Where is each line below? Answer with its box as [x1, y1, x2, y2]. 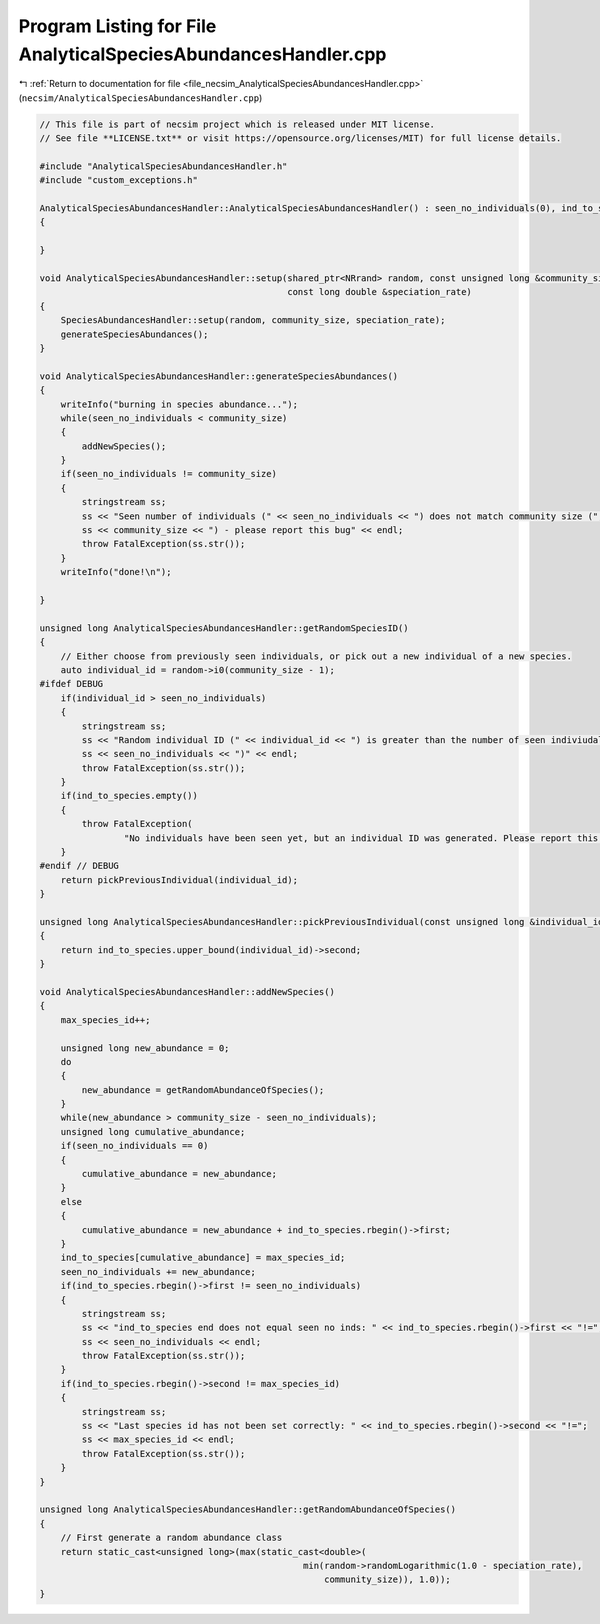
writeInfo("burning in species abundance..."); [60, 398, 299, 410]
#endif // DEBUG [39, 860, 120, 872]
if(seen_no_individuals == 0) [60, 1140, 209, 1152]
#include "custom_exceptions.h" [39, 175, 199, 186]
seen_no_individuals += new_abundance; [60, 1266, 257, 1277]
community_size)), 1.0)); [323, 1574, 452, 1585]
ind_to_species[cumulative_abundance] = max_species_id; [60, 1252, 346, 1264]
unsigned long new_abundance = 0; [60, 1042, 230, 1054]
